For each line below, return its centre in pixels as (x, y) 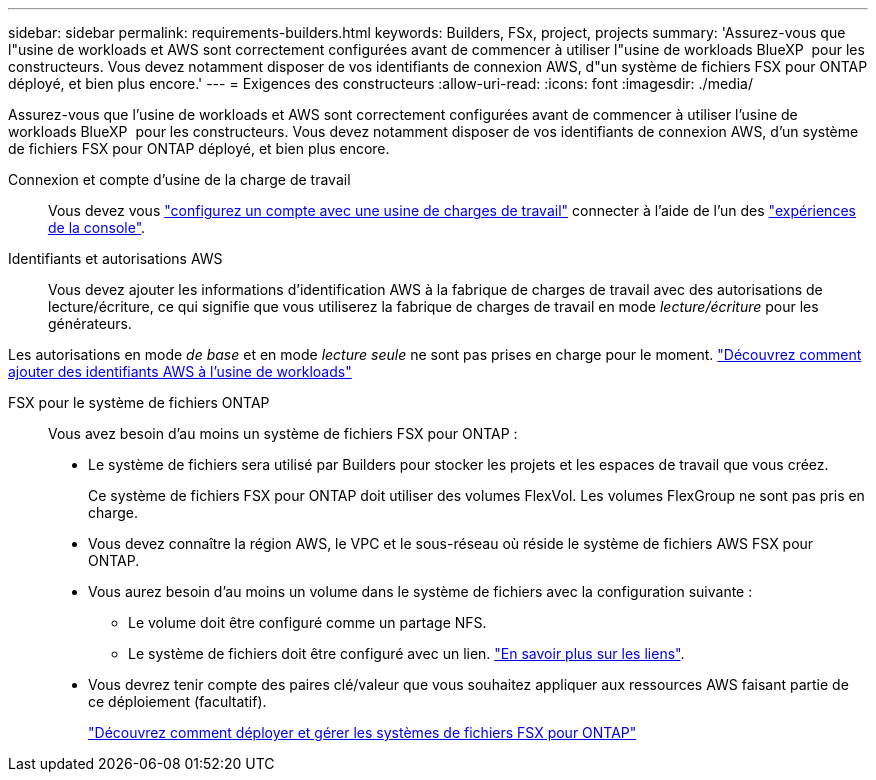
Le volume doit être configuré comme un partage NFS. (307, 622)
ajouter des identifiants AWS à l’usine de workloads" (180, 371)
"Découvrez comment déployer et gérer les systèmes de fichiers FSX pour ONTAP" (362, 732)
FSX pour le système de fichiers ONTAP (139, 402)
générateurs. (90, 323)
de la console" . (97, 227)
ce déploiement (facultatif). (177, 701)
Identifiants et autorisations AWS (115, 258)
